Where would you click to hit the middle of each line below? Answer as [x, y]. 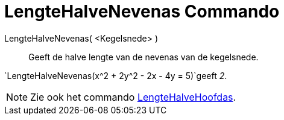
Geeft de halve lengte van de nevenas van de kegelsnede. [144, 57]
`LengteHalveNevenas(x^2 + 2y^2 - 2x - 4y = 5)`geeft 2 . [116, 75]
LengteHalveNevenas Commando [142, 11]
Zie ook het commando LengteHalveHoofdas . [133, 97]
